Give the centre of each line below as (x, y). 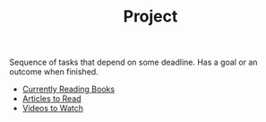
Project (150, 17)
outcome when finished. (54, 72)
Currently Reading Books (68, 89)
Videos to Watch (52, 109)
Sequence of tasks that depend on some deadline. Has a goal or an (133, 62)
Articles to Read (52, 99)
